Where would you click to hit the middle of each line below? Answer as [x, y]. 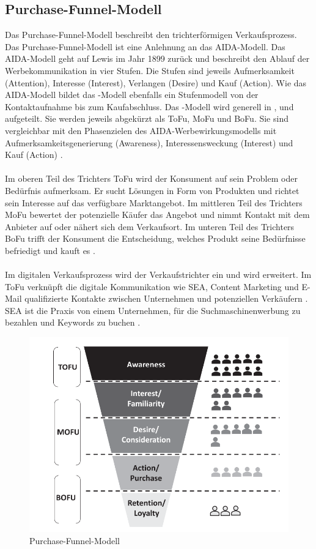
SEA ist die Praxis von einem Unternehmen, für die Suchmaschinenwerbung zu [153, 310]
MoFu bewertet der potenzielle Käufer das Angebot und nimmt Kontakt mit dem [157, 215]
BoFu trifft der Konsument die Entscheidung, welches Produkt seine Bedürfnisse [155, 238]
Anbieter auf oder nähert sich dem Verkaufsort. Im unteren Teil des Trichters [150, 226]
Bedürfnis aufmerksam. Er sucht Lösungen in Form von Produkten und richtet [152, 190]
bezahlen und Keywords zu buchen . [73, 322]
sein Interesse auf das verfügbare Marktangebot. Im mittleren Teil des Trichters [154, 202]
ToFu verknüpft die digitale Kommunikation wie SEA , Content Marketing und [152, 286]
